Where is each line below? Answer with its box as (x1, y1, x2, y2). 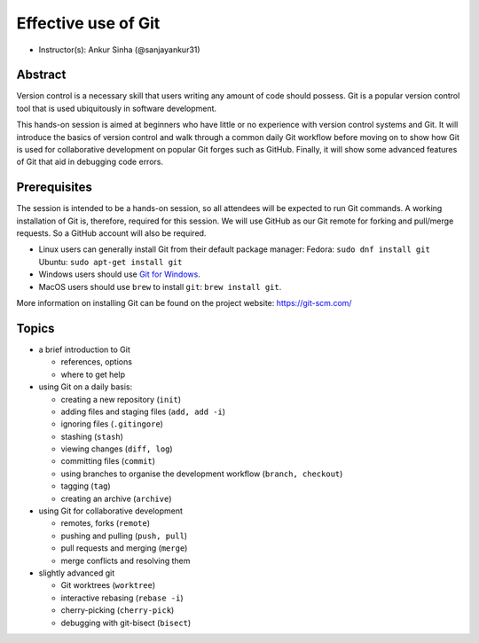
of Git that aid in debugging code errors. (16, 156, 164, 168)
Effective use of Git (16, 13, 161, 33)
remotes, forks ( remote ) (60, 518, 151, 529)
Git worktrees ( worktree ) (60, 580, 156, 591)
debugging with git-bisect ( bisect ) (60, 617, 192, 628)
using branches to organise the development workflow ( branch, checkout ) (60, 468, 343, 479)
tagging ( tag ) (60, 481, 111, 491)
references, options (60, 357, 133, 367)
